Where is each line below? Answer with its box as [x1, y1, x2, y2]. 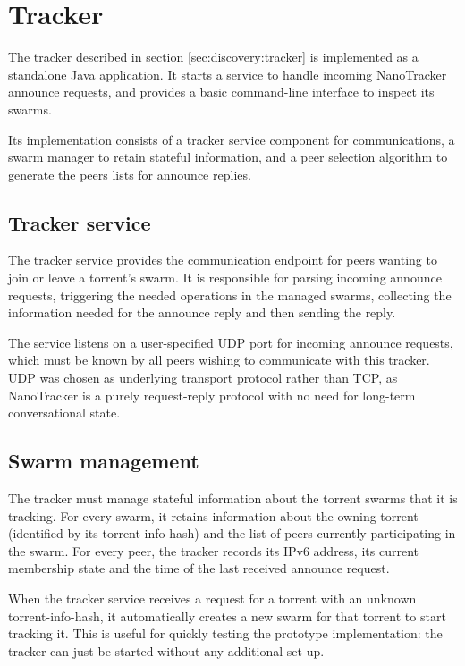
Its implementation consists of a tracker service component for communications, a [8, 130, 455, 148]
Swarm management [8, 447, 199, 475]
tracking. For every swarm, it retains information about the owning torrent [8, 506, 418, 525]
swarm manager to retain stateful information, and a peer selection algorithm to [8, 148, 448, 166]
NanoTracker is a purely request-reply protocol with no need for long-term [8, 385, 416, 404]
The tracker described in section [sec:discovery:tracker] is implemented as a [8, 47, 418, 66]
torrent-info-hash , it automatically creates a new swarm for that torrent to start [8, 606, 446, 625]
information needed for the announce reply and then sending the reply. [8, 303, 396, 322]
